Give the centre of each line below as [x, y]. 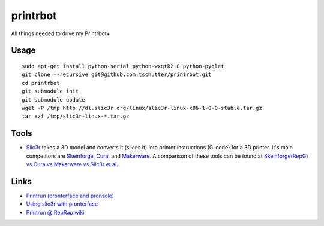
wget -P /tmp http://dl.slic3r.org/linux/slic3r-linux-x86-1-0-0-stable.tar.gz [142, 108]
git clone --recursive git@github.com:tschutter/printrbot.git [117, 74]
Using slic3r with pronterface [62, 204]
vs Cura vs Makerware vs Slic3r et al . [72, 164]
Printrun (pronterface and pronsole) [70, 196]
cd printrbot [41, 83]
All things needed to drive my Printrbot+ [61, 33]
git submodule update [53, 100]
